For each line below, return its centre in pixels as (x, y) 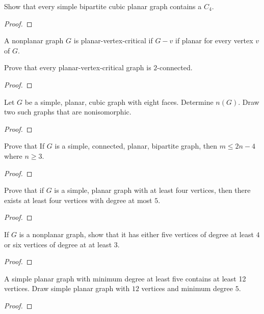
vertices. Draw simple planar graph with (67, 288)
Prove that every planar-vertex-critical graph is (78, 67)
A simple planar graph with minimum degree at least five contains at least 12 (125, 278)
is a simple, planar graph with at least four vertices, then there (152, 190)
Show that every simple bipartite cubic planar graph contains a (103, 6)
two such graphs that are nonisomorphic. (68, 112)
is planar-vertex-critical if (113, 40)
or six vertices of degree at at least (58, 244)
